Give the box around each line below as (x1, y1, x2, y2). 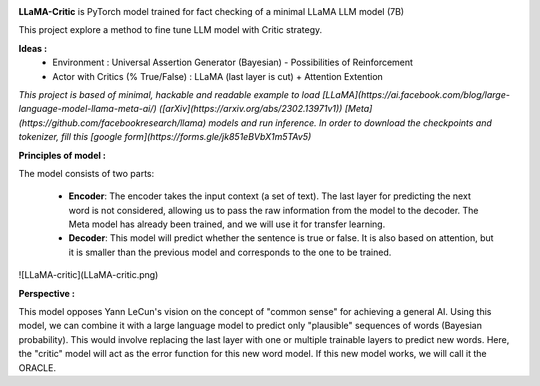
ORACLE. (18, 361, 57, 374)
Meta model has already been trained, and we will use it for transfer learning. (68, 218, 386, 230)
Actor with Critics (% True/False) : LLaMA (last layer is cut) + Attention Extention (52, 70, 384, 82)
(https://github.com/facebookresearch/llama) (18, 116, 207, 129)
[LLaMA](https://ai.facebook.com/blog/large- (321, 88, 510, 100)
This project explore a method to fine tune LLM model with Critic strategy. (18, 24, 323, 36)
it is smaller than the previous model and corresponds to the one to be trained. (68, 246, 392, 258)
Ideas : (18, 42, 48, 54)
